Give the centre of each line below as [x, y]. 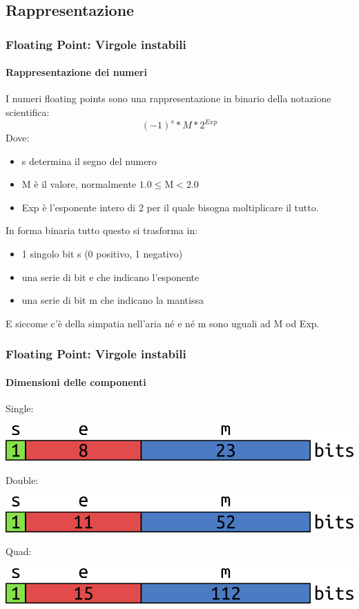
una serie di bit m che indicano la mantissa [113, 300]
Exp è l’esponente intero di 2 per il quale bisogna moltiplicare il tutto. [170, 207]
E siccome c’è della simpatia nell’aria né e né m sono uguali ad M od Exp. [163, 323]
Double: [22, 480]
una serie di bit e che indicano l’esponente [110, 277]
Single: [20, 408]
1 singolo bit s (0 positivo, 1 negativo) [102, 254]
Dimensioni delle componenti [76, 381]
